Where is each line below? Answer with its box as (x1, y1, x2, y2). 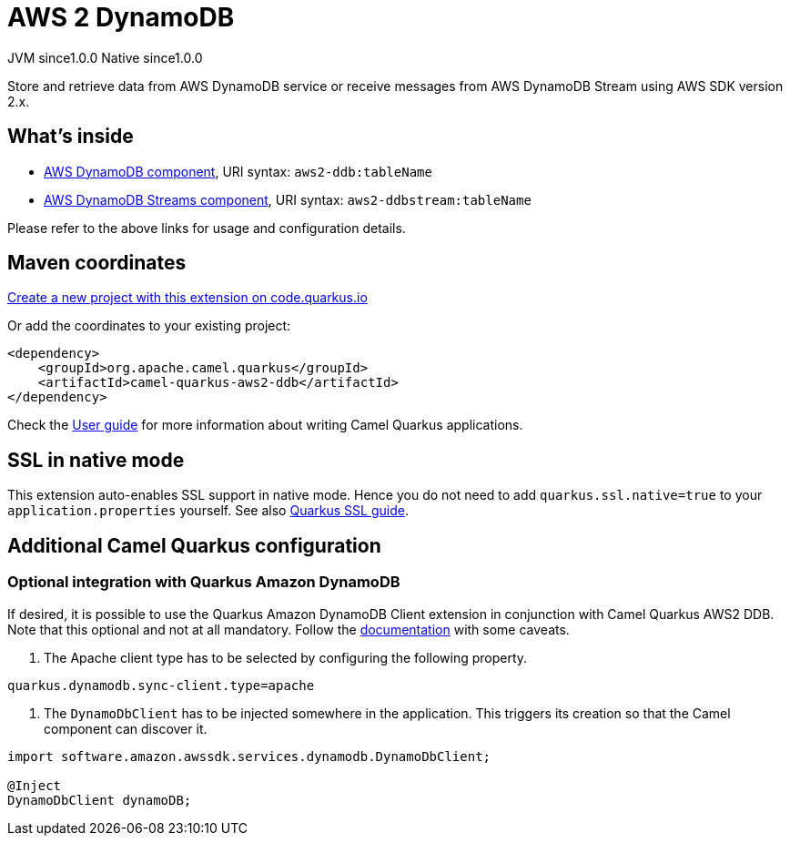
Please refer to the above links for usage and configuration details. (7, 219, 406, 236)
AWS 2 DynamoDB (7, 2, 235, 33)
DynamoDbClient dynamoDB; (7, 792, 192, 807)
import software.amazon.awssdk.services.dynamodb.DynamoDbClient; (7, 748, 491, 764)
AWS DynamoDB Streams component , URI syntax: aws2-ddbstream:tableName (44, 191, 532, 208)
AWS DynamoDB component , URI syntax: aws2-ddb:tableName (44, 163, 432, 179)
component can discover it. (44, 720, 208, 736)
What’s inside (7, 125, 134, 148)
